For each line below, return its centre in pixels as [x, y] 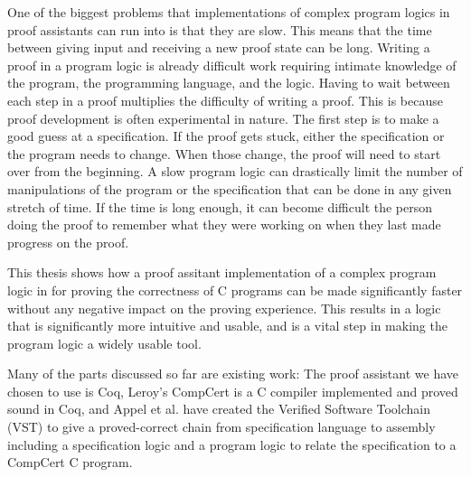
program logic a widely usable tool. [104, 343]
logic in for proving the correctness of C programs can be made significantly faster [235, 290]
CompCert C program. [70, 462]
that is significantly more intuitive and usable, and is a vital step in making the [227, 326]
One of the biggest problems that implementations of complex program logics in [229, 12]
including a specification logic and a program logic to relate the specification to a [232, 444]
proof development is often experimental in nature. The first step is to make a [223, 118]
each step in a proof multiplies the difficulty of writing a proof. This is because [225, 100]
